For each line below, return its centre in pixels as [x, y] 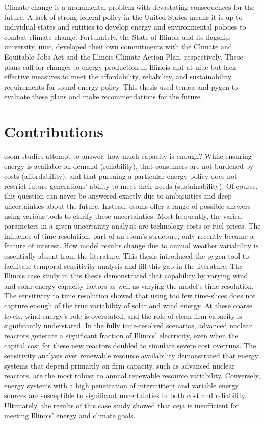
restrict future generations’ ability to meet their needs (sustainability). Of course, [131, 186]
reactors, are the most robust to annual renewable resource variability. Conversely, [132, 375]
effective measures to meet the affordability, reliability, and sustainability [118, 77]
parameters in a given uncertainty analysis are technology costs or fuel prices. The [132, 226]
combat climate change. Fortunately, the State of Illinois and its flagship [117, 36]
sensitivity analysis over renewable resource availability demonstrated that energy [131, 355]
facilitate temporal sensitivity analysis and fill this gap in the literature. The [123, 265]
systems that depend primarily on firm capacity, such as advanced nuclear [120, 365]
